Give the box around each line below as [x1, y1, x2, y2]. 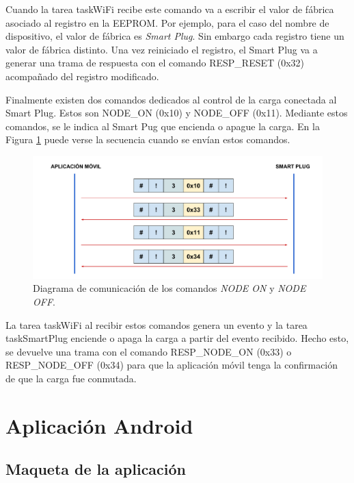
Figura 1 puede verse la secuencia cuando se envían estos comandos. [5, 132, 290, 147]
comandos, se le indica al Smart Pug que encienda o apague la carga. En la [5, 119, 320, 133]
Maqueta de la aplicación [5, 458, 187, 480]
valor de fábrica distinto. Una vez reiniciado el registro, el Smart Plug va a [5, 42, 318, 56]
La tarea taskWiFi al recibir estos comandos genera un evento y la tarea [5, 317, 308, 332]
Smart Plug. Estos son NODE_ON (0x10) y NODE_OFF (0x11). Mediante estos [5, 106, 348, 120]
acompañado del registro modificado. [5, 69, 159, 83]
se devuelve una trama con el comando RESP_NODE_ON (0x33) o [5, 344, 292, 358]
